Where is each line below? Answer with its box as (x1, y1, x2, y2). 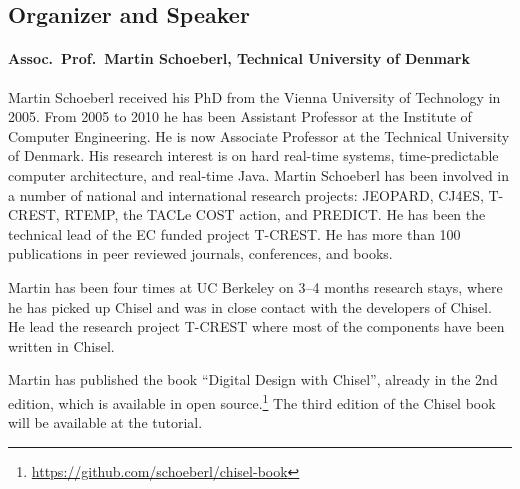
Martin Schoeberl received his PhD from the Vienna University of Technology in (8, 86, 501, 107)
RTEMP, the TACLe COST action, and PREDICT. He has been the (64, 204, 486, 225)
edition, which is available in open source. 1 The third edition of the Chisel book (8, 389, 496, 413)
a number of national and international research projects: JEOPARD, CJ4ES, (8, 184, 484, 205)
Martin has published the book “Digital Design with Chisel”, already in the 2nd (8, 369, 498, 390)
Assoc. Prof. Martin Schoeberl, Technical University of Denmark (8, 48, 470, 69)
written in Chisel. (8, 335, 115, 356)
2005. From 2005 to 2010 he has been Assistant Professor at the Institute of (8, 106, 472, 127)
